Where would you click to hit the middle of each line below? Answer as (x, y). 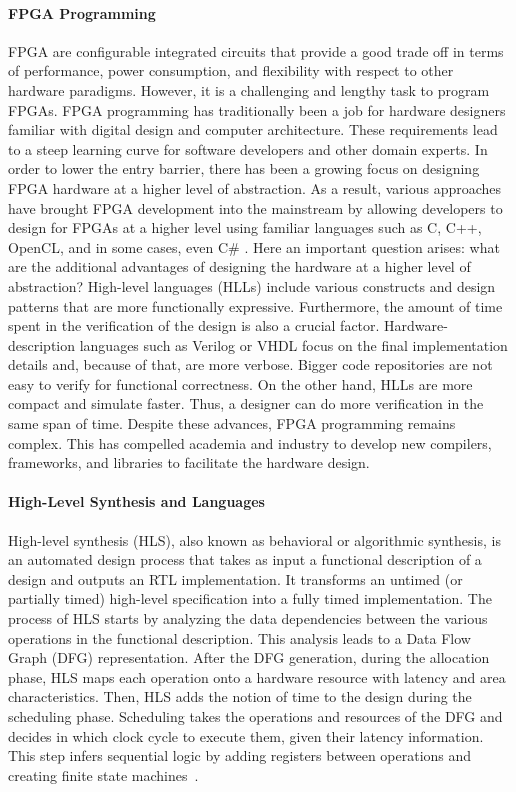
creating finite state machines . (103, 774)
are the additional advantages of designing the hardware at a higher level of (239, 266)
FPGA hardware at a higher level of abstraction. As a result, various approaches (255, 187)
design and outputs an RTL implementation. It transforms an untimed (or (235, 578)
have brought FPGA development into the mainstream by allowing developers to (255, 207)
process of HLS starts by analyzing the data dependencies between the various (248, 618)
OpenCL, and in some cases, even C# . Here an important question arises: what (254, 246)
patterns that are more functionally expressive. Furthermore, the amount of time (255, 305)
